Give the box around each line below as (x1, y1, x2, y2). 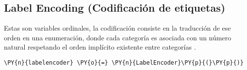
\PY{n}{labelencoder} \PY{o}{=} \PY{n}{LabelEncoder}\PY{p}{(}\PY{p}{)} (4, 59, 244, 66)
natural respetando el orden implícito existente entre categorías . (4, 42, 196, 52)
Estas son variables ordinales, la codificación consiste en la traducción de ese (4, 23, 231, 33)
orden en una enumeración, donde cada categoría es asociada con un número (4, 32, 231, 42)
